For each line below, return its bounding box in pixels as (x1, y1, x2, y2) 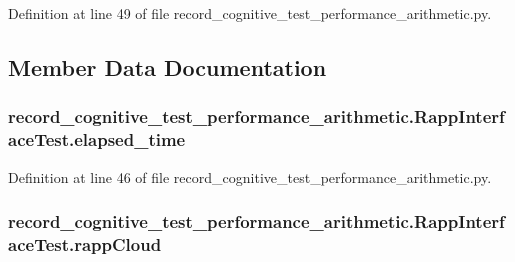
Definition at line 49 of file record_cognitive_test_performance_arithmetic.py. (8, 3, 492, 23)
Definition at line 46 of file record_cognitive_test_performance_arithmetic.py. (8, 166, 492, 187)
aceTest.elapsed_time (8, 127, 186, 152)
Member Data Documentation (8, 51, 327, 82)
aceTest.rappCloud (8, 231, 162, 256)
